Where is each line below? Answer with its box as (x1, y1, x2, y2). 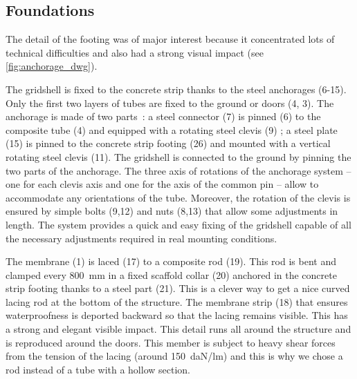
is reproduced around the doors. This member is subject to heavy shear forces (6, 335, 336, 349)
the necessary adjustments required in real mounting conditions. (6, 231, 277, 245)
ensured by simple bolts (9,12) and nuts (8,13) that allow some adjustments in (6, 204, 338, 218)
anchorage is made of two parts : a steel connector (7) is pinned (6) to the (6, 109, 321, 124)
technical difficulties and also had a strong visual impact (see (6, 45, 264, 59)
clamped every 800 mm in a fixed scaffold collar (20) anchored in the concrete (6, 267, 337, 282)
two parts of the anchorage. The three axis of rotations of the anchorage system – (6, 163, 351, 177)
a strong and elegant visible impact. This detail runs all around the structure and (6, 322, 351, 336)
